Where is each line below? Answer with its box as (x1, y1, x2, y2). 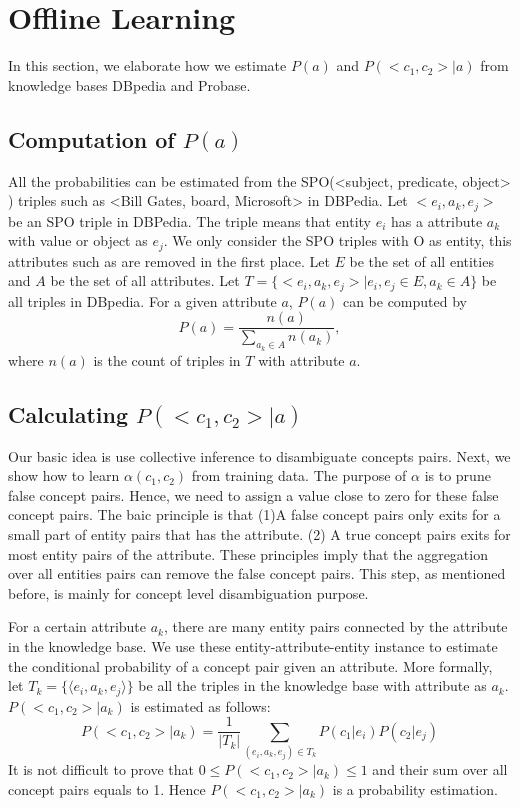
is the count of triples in (93, 349, 241, 370)
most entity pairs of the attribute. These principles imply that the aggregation (8, 543, 488, 564)
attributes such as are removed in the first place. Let (8, 250, 330, 271)
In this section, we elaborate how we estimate (8, 55, 287, 76)
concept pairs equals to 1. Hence (8, 778, 206, 799)
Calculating (8, 398, 129, 429)
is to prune (424, 465, 491, 486)
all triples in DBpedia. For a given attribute (8, 290, 277, 311)
